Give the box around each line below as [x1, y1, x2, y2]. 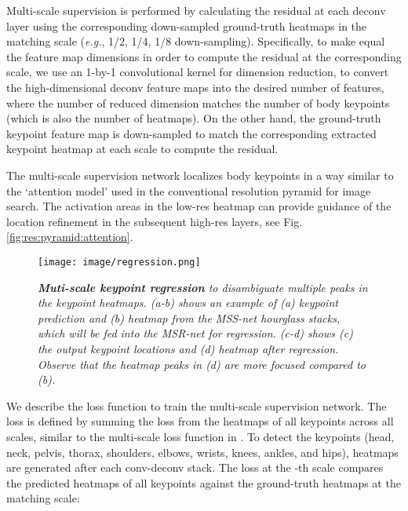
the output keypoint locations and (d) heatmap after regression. [38, 340, 339, 356]
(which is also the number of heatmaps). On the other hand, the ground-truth [6, 110, 381, 126]
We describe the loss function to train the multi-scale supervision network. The [6, 397, 387, 414]
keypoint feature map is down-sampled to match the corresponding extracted [6, 125, 377, 141]
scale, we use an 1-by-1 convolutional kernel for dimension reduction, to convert [6, 64, 389, 80]
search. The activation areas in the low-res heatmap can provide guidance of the [6, 198, 392, 214]
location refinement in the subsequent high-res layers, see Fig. [6, 213, 303, 229]
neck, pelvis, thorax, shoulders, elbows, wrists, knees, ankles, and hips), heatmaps [6, 443, 399, 460]
